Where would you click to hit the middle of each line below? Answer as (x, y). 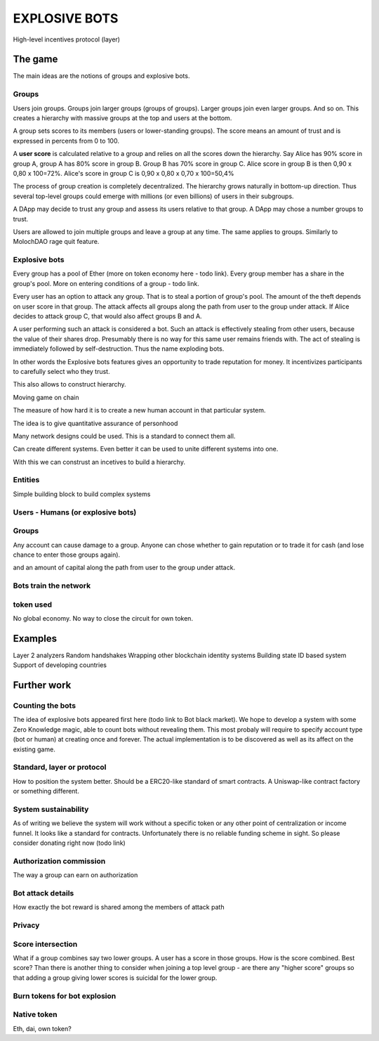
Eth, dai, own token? (42, 1028)
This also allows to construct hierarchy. (69, 384)
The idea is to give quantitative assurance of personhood (95, 423)
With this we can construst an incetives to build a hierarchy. (99, 462)
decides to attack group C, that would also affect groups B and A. (108, 316)
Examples (35, 639)
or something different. (46, 791)
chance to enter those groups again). (67, 555)
